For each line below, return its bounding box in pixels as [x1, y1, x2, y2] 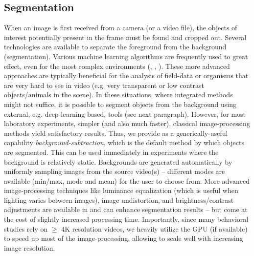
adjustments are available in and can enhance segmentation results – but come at [4, 204, 248, 214]
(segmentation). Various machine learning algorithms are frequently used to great [4, 51, 248, 61]
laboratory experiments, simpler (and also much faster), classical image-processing [4, 118, 250, 128]
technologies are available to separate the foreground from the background [4, 42, 227, 52]
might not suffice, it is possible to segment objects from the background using [4, 99, 237, 109]
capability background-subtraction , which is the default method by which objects [4, 137, 244, 148]
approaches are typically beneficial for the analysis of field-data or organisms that [4, 70, 249, 81]
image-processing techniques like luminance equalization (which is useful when [4, 185, 238, 195]
